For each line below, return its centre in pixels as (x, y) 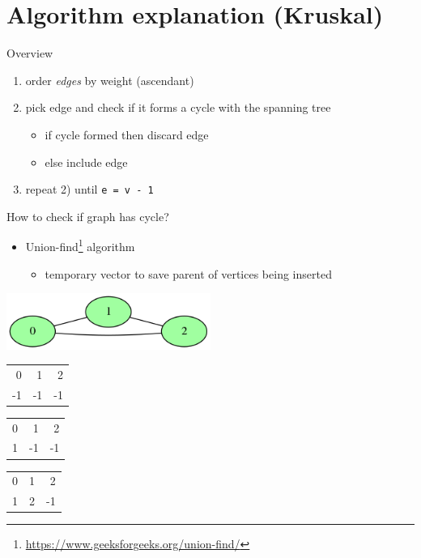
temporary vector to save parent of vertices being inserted (188, 273)
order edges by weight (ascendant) (110, 80)
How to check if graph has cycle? (88, 216)
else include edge (86, 162)
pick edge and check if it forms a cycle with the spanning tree (178, 107)
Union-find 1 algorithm (80, 245)
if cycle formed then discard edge (127, 134)
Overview (30, 53)
